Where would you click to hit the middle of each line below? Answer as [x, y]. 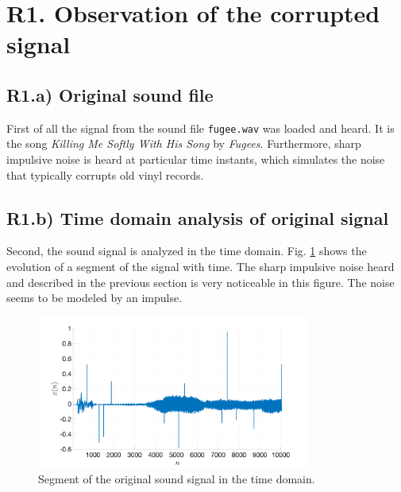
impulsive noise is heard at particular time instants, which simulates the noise [196, 159]
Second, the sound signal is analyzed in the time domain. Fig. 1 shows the [187, 251]
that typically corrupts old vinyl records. [105, 174]
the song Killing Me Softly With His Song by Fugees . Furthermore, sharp [184, 143]
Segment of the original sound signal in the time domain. [177, 478]
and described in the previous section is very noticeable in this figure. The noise [200, 282]
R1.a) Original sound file [110, 94]
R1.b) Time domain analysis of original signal [198, 217]
